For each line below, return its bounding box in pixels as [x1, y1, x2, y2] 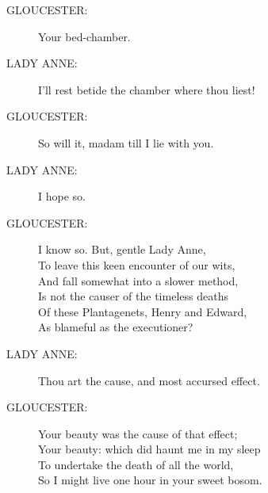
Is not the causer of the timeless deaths [38, 288, 228, 304]
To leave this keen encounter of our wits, [38, 256, 235, 273]
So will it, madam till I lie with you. [38, 134, 214, 151]
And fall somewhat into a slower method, [38, 272, 239, 289]
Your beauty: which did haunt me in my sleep [38, 441, 261, 457]
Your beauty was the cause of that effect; [38, 425, 238, 441]
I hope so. [38, 188, 86, 204]
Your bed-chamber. [38, 28, 131, 44]
